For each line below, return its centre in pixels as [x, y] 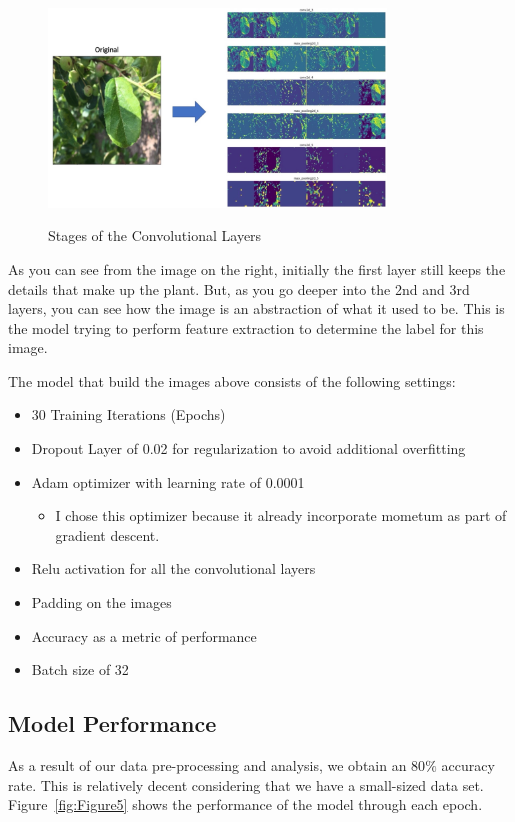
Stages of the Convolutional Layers [155, 235]
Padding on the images [101, 602]
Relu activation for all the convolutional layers [173, 568]
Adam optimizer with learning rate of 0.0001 [168, 481]
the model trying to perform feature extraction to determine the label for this [246, 327]
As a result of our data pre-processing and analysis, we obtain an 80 [217, 765]
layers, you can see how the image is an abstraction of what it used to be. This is [256, 308]
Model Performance [112, 723]
